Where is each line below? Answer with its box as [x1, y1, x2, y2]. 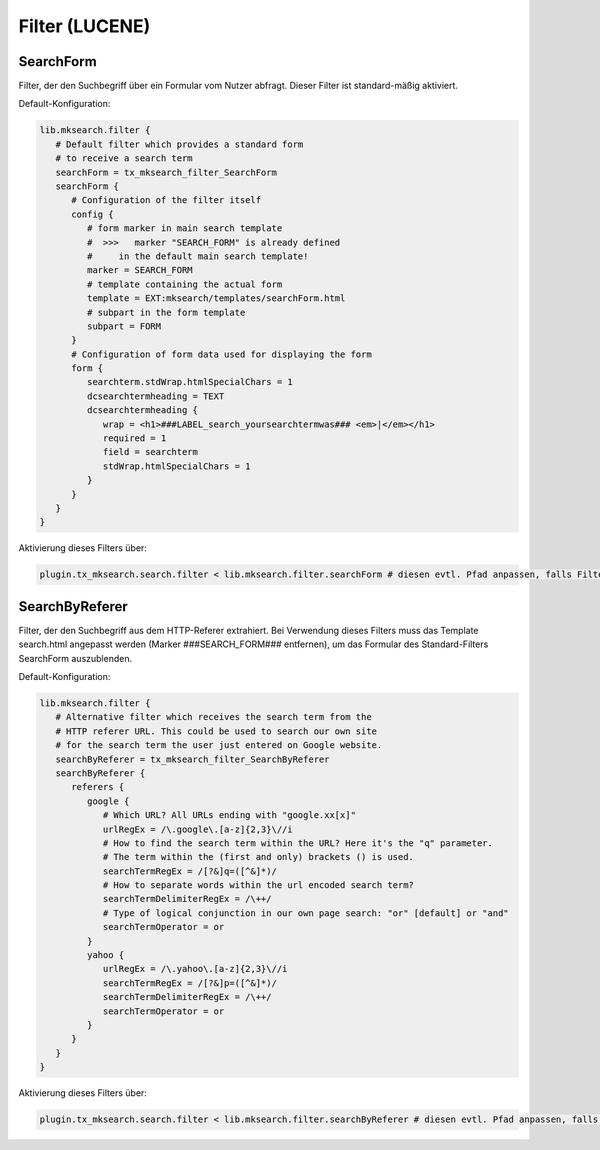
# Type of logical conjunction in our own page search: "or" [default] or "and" [102, 907, 509, 919]
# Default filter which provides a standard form [55, 138, 304, 150]
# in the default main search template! [86, 250, 309, 262]
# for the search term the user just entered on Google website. [55, 740, 383, 751]
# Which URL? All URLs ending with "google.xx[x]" [102, 810, 357, 821]
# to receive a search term [55, 153, 194, 164]
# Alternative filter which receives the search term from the [55, 711, 372, 723]
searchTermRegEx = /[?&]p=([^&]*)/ [102, 977, 277, 989]
